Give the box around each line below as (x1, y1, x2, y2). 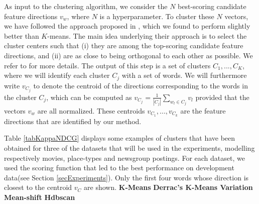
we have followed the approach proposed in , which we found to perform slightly (4, 21, 250, 31)
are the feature (180, 106, 226, 116)
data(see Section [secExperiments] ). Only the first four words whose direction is (4, 172, 249, 182)
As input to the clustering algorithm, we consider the (4, 1, 168, 11)
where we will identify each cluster (4, 70, 110, 80)
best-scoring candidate (178, 1, 246, 11)
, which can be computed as (46, 91, 132, 102)
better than (4, 30, 39, 41)
